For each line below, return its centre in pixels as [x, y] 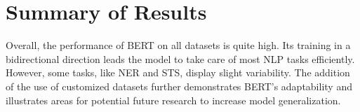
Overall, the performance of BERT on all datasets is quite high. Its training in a [178, 45]
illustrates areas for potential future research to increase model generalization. [173, 100]
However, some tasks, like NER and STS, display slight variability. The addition [178, 72]
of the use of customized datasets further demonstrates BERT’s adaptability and [179, 86]
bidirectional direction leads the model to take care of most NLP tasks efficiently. [180, 58]
